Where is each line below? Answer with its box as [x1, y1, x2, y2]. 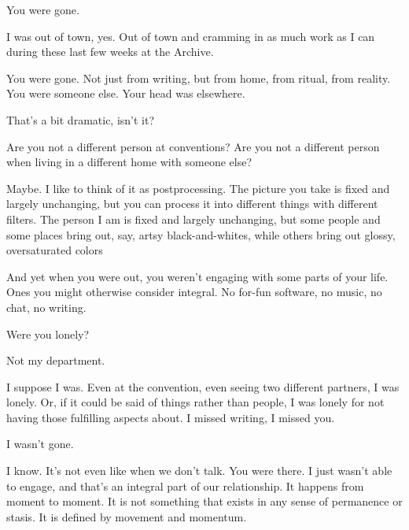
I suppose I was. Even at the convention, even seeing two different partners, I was [6, 378, 400, 395]
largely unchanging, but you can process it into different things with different [6, 195, 378, 212]
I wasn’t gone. [6, 435, 74, 452]
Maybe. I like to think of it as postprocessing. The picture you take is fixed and [6, 180, 390, 196]
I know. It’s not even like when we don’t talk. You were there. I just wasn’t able [6, 462, 392, 479]
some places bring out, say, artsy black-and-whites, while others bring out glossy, [6, 226, 396, 243]
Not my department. [6, 352, 105, 369]
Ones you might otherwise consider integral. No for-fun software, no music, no [6, 284, 382, 300]
